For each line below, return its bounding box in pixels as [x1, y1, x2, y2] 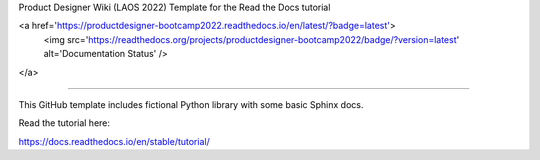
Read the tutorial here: [18, 117, 110, 129]
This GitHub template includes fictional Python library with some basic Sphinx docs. [18, 98, 364, 110]
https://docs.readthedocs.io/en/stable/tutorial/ [18, 135, 210, 147]
